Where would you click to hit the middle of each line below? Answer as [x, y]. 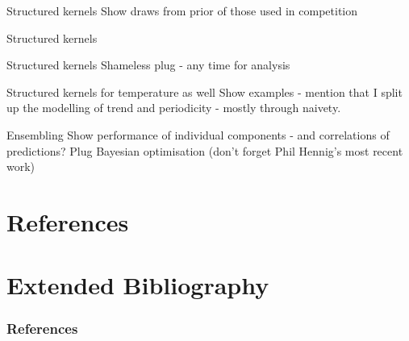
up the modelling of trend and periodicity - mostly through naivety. [174, 108]
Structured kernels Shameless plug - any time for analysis [148, 65]
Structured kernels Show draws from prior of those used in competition [182, 10]
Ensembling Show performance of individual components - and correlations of [198, 134]
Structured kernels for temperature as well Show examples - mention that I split [204, 91]
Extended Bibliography [138, 285]
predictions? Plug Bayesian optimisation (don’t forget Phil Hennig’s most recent [205, 150]
